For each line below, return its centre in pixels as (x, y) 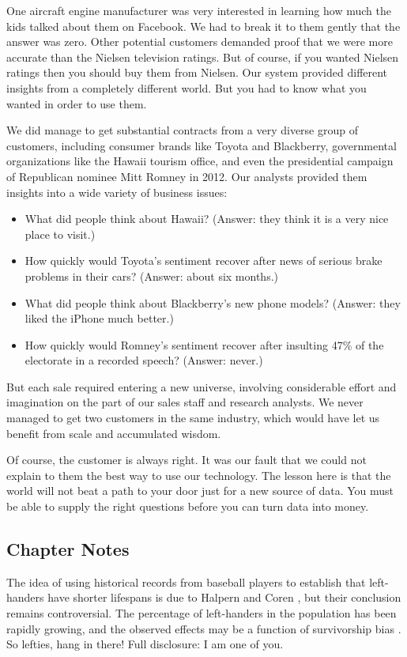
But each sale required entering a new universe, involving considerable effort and (202, 386)
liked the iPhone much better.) (99, 318)
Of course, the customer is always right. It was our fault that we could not (187, 460)
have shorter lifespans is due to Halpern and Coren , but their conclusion (224, 597)
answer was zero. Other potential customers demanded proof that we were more (200, 42)
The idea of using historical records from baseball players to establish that (186, 581)
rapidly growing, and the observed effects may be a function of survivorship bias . (204, 628)
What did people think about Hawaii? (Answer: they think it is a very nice (207, 219)
